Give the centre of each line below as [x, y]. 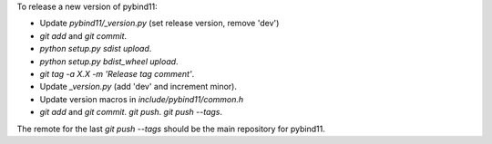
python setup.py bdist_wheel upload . [109, 61]
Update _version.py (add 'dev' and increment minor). [138, 87]
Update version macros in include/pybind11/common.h [142, 99]
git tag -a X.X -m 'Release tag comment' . [117, 73]
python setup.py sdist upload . [96, 49]
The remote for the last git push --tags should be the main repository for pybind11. [171, 129]
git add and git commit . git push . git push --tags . [131, 112]
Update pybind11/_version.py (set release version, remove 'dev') [159, 24]
